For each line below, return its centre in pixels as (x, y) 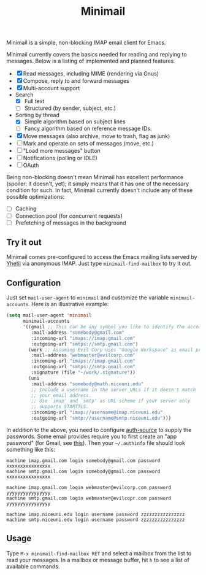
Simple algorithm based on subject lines (75, 122)
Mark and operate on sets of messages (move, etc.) (89, 144)
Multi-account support (51, 88)
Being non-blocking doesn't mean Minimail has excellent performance (95, 177)
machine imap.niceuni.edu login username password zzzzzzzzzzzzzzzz (96, 514)
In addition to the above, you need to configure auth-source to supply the (99, 430)
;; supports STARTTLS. (60, 407)
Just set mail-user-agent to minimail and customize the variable (88, 298)
